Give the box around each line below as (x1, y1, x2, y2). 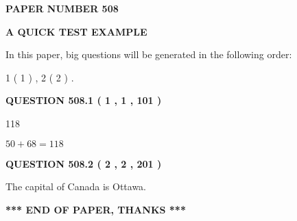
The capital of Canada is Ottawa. (5, 179, 147, 194)
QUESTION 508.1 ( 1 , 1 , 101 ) (5, 93, 162, 107)
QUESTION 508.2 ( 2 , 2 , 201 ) (5, 156, 162, 170)
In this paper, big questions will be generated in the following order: (5, 47, 292, 62)
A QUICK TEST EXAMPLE (5, 24, 147, 38)
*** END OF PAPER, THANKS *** (5, 202, 186, 216)
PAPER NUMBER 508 (5, 1, 119, 15)
